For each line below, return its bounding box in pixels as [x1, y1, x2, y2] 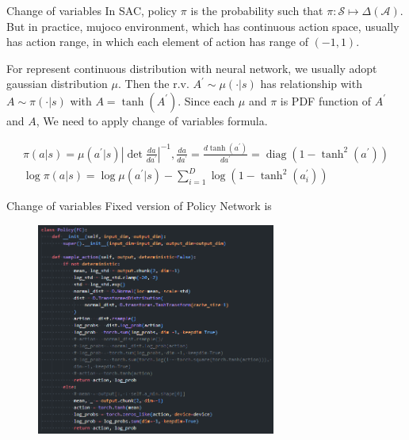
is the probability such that [190, 2, 323, 18]
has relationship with [260, 75, 362, 92]
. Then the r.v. [117, 75, 189, 92]
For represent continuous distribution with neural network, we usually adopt [6, 59, 377, 76]
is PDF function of [280, 92, 372, 109]
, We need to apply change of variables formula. [36, 112, 268, 128]
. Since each [178, 92, 235, 109]
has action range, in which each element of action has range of [6, 33, 308, 50]
